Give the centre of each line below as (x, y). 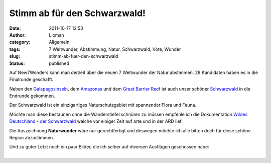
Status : (17, 63)
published (59, 63)
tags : (15, 49)
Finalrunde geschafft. (31, 79)
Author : (18, 35)
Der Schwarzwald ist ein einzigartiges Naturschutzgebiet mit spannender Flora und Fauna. (103, 105)
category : (20, 42)
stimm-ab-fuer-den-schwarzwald (84, 56)
